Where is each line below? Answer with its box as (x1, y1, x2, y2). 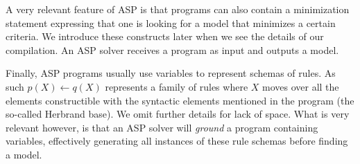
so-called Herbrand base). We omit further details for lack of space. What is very (6, 107, 350, 121)
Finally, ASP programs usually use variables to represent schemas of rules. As (6, 66, 336, 80)
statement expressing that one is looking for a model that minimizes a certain (6, 15, 336, 30)
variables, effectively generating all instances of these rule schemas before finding (6, 134, 348, 148)
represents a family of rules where (105, 79, 248, 93)
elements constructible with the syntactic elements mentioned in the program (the (6, 93, 354, 107)
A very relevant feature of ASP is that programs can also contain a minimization (6, 2, 350, 16)
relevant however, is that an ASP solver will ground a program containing (6, 120, 318, 134)
